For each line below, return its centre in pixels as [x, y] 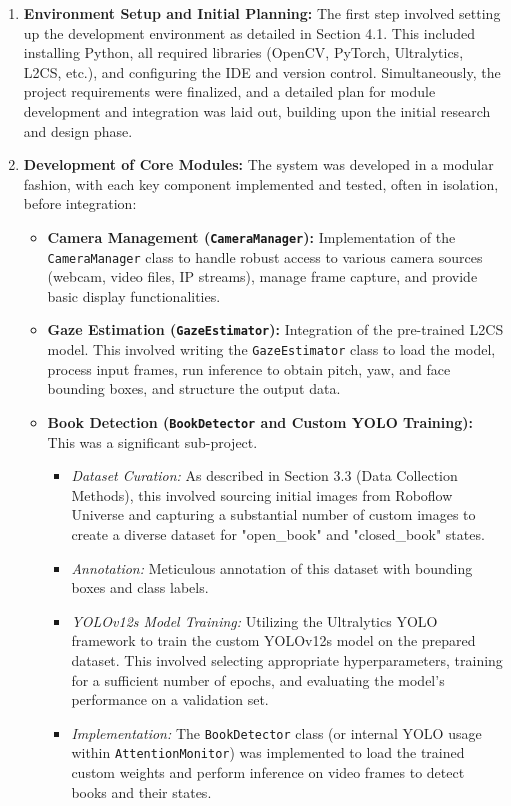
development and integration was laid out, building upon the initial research [257, 110]
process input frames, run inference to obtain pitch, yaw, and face [249, 368]
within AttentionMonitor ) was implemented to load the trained [268, 752]
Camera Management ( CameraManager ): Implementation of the [251, 236]
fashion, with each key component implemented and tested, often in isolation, [261, 183]
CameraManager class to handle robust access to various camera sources [265, 256]
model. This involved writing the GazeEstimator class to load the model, [271, 349]
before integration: [80, 203]
